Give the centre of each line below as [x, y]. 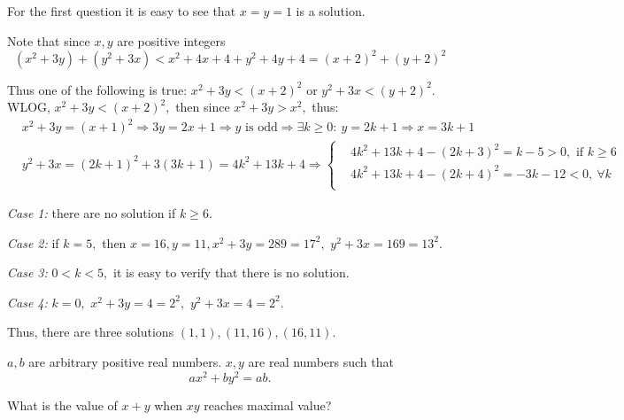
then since [203, 107]
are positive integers [171, 40]
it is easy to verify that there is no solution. [231, 272]
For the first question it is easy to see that [122, 11]
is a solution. [331, 11]
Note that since [49, 40]
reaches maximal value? [268, 404]
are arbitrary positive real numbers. [125, 362]
